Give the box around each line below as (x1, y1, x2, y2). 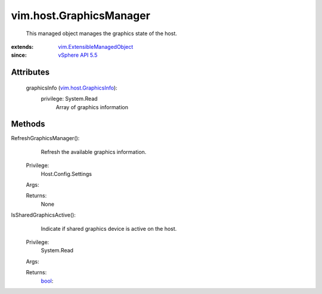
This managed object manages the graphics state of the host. (26, 30, 177, 37)
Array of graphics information (55, 103, 128, 110)
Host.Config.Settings (41, 170, 92, 177)
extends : (11, 43, 34, 50)
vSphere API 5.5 (58, 51, 98, 59)
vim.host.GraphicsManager (11, 9, 150, 22)
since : (11, 51, 27, 59)
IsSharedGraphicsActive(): (11, 212, 76, 219)
